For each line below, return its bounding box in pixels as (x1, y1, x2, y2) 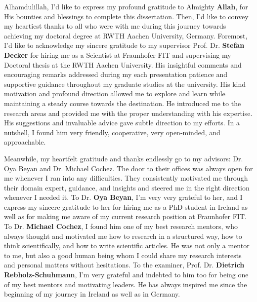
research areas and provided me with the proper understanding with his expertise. (4, 108, 253, 118)
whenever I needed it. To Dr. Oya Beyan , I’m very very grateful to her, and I (4, 192, 243, 202)
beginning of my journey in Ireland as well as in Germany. (4, 289, 180, 299)
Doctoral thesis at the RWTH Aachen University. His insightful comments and (4, 59, 242, 70)
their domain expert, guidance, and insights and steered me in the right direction (4, 182, 250, 192)
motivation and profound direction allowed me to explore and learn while (4, 88, 225, 99)
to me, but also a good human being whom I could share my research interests (4, 250, 242, 260)
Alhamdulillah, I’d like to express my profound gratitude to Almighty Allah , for (4, 1, 248, 11)
